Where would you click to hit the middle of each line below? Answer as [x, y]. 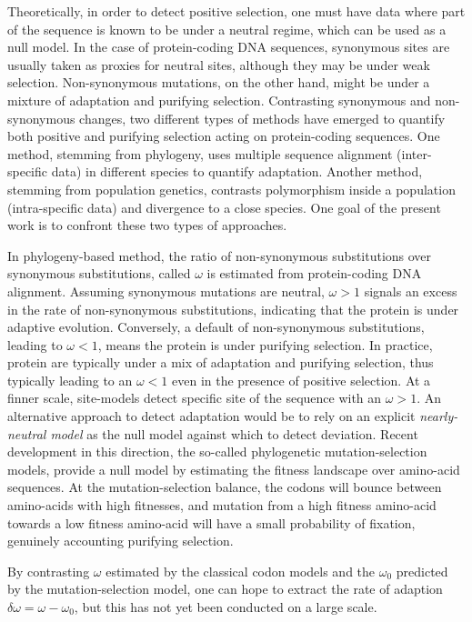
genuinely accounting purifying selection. [121, 541]
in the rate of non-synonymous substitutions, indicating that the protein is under [233, 309]
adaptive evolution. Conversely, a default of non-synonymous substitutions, [216, 327]
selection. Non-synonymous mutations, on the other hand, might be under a [219, 82]
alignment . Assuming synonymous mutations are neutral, [166, 291]
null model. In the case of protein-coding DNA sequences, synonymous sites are [229, 47]
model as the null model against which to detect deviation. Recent [234, 433]
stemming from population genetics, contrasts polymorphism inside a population [231, 189]
